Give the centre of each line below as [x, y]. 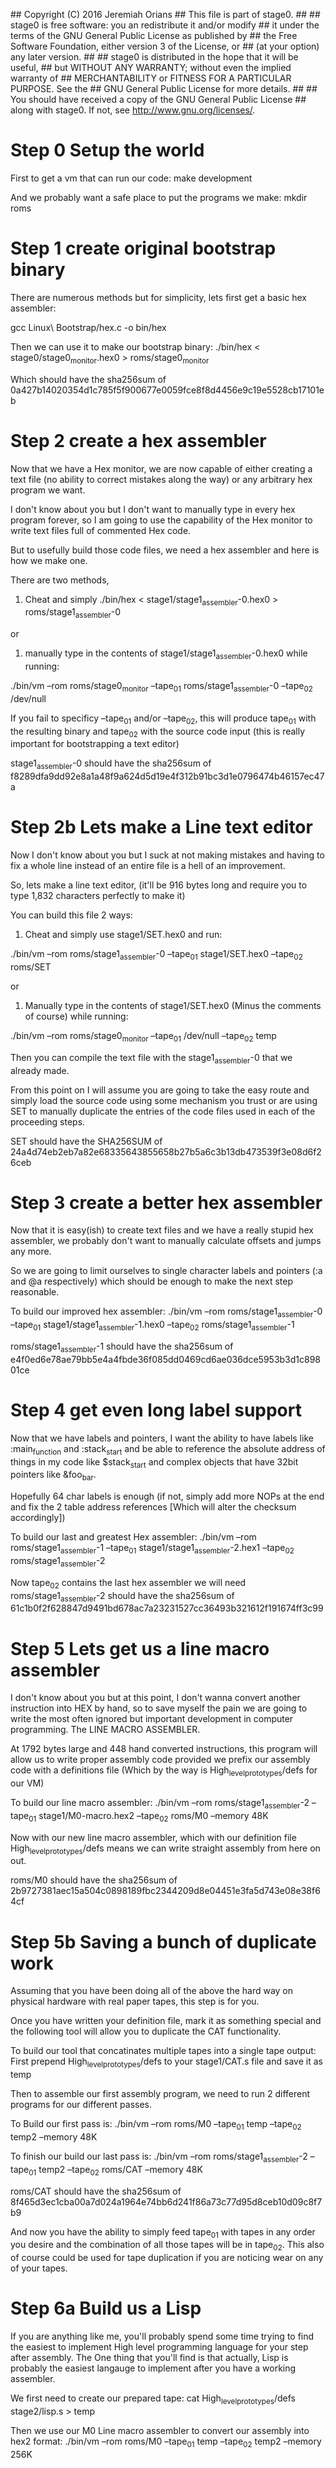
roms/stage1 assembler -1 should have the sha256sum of [122, 1347]
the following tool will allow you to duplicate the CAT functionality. [146, 2031]
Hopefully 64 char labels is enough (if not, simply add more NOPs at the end [167, 1496]
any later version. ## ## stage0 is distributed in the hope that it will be [154, 57]
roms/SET [31, 966]
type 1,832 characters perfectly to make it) [98, 896]
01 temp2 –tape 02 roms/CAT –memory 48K [115, 2170]
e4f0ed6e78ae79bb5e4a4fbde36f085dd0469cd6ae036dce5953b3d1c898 [166, 1359]
